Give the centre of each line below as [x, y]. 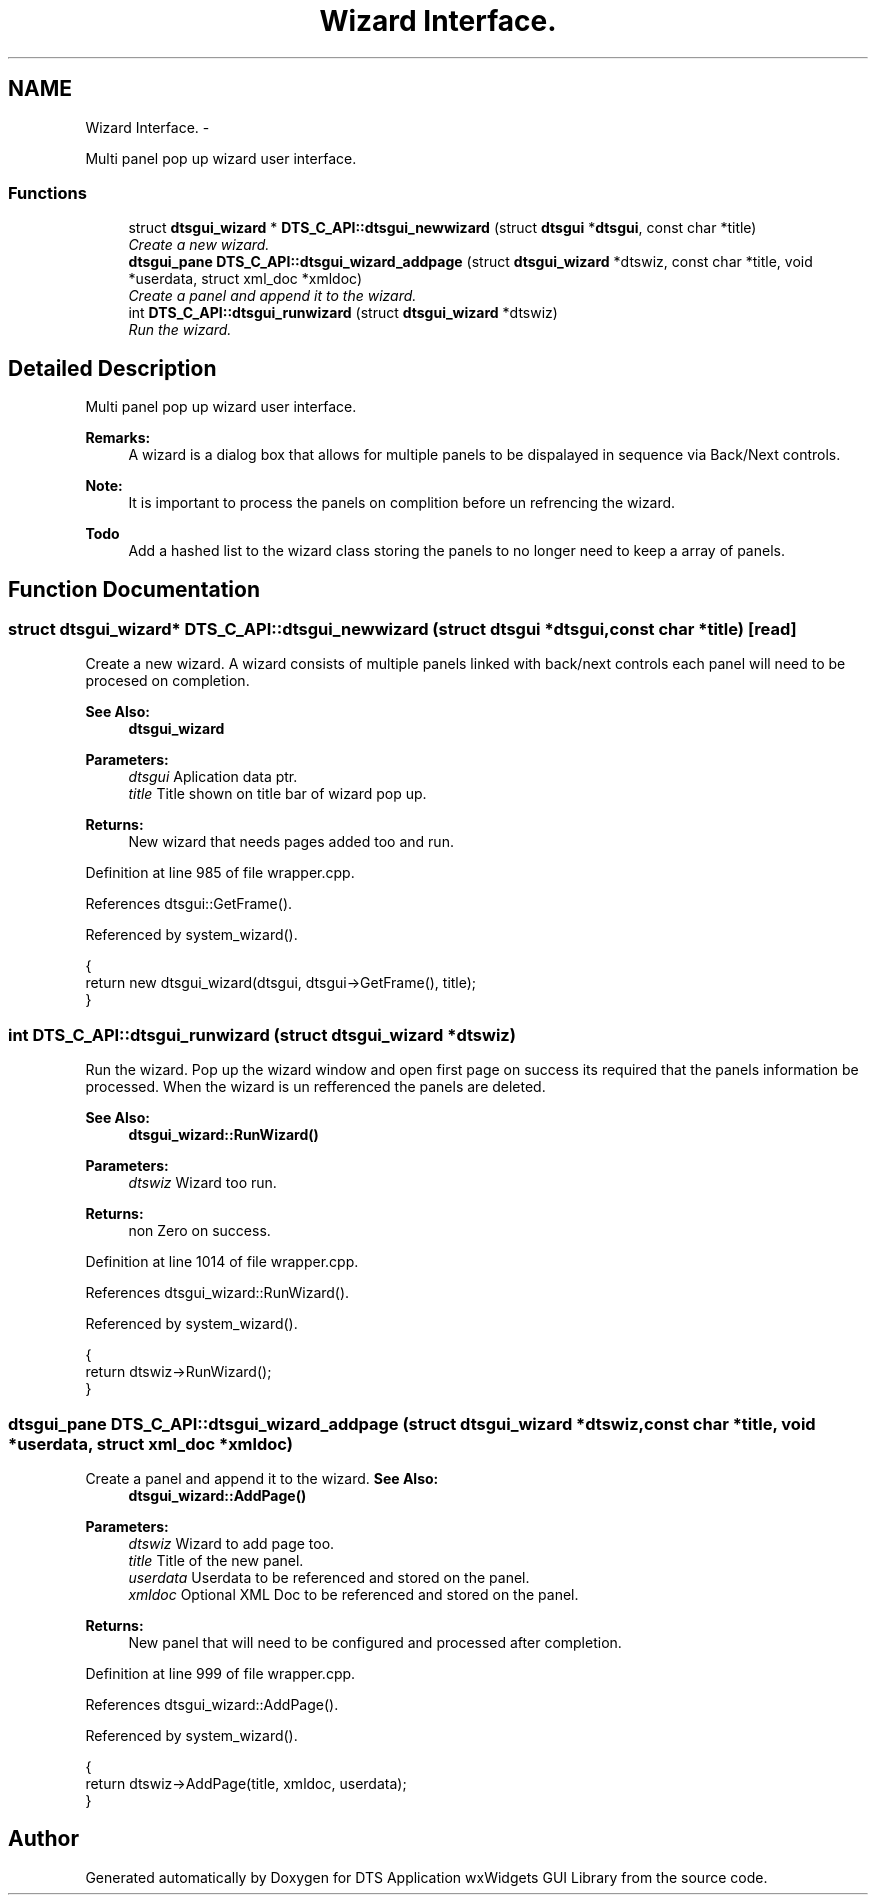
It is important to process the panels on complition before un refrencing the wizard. [402, 503]
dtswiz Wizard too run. [202, 1183]
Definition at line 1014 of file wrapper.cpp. [222, 1262]
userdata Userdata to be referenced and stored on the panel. [329, 1577]
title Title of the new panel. [216, 1560]
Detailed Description [112, 368]
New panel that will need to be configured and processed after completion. [375, 1642]
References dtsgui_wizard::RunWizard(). [217, 1293]
